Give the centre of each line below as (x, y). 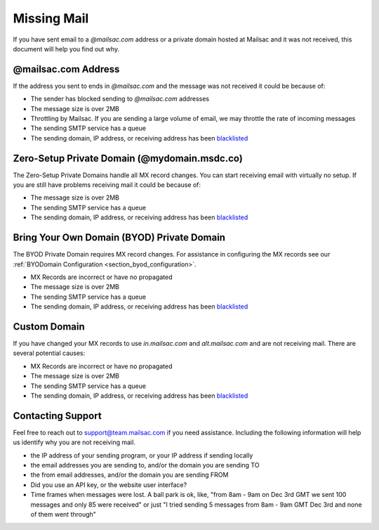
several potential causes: (49, 353)
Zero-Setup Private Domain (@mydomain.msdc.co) (128, 158)
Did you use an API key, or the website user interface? (109, 484)
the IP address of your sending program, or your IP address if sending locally (142, 455)
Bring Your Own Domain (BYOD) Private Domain (119, 238)
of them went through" (63, 515)
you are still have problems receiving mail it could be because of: (107, 185)
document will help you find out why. (66, 49)
